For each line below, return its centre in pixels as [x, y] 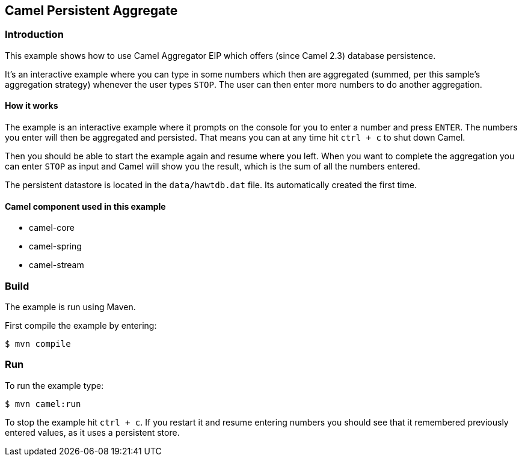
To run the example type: [54, 385]
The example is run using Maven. [70, 307]
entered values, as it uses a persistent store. [92, 432]
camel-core [52, 228]
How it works [32, 106]
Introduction [34, 35]
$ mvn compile [38, 343]
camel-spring [55, 246]
